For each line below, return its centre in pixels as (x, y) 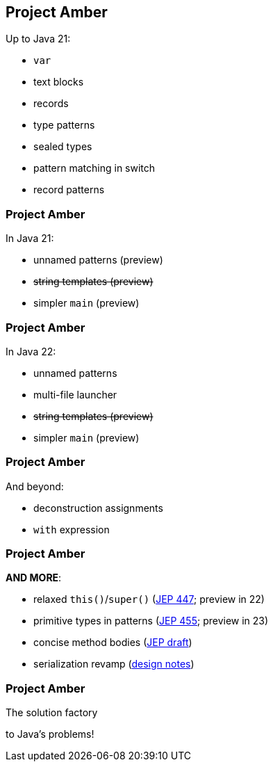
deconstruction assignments (98, 508)
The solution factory (52, 713)
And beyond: (35, 486)
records (51, 104)
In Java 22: (31, 351)
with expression (72, 529)
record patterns (69, 190)
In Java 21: (30, 239)
